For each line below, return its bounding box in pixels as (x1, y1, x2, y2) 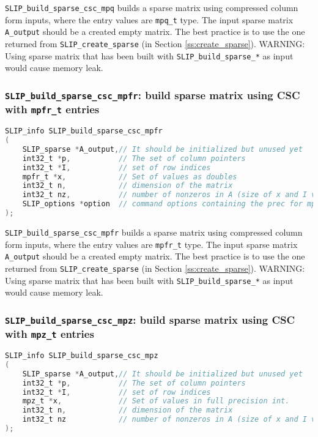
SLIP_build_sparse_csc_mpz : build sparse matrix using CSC (5, 312, 295, 327)
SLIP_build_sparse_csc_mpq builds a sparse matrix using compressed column (5, 1, 298, 13)
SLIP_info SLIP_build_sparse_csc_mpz (5, 351, 158, 360)
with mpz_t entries (5, 326, 94, 342)
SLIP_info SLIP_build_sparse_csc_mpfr (5, 127, 163, 136)
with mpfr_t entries (5, 102, 100, 117)
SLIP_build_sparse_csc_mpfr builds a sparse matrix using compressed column (5, 225, 303, 238)
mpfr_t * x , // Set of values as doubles (22, 172, 237, 181)
